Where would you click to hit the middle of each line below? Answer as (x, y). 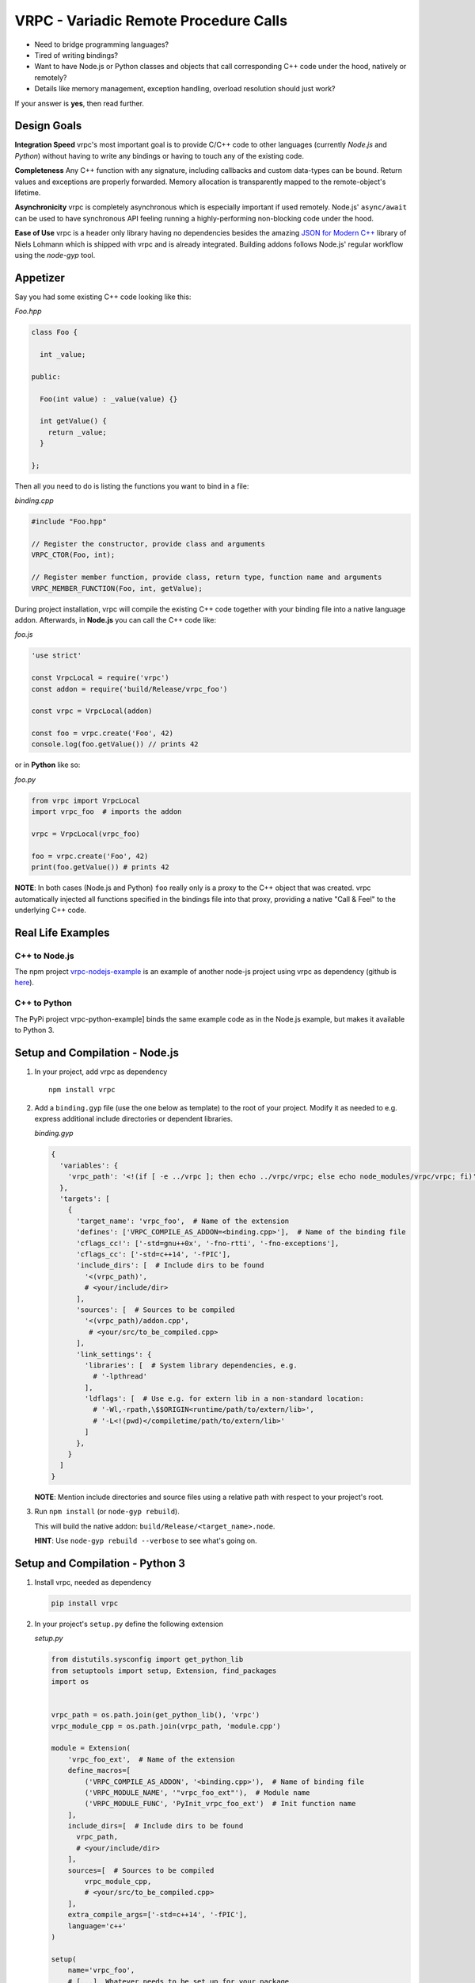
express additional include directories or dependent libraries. (134, 1119)
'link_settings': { (114, 1354)
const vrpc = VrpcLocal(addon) (92, 711)
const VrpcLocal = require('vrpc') (100, 678)
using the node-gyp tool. (55, 255)
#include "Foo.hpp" (69, 522)
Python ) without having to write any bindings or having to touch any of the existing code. (160, 155)
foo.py (25, 779)
